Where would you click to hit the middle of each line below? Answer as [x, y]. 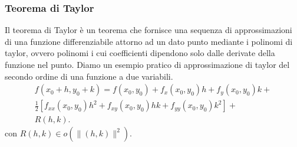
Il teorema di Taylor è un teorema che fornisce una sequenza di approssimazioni [148, 30]
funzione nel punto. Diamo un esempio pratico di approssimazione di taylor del [147, 64]
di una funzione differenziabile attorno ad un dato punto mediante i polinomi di [149, 41]
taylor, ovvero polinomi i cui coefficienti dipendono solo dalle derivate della [140, 53]
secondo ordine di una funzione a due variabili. [89, 76]
